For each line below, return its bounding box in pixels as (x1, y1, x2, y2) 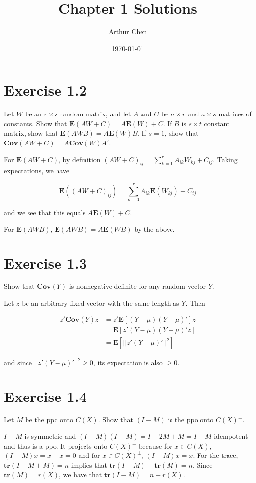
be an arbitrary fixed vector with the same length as (22, 298, 179, 308)
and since (4, 357, 32, 367)
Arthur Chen (108, 27, 147, 37)
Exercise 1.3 (4, 253, 87, 273)
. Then (185, 298, 205, 308)
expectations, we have (4, 166, 70, 176)
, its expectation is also (93, 357, 163, 367)
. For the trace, (193, 450, 238, 460)
